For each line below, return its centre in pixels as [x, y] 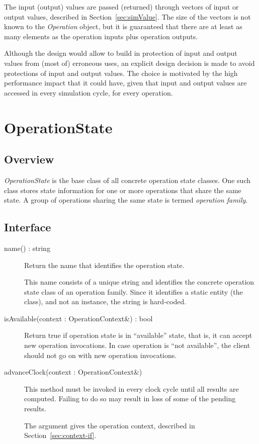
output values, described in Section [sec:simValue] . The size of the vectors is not [127, 16]
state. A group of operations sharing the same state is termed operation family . [126, 200]
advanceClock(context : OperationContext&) [73, 372]
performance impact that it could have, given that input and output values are [125, 83]
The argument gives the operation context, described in [110, 425]
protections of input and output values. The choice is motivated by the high [121, 73]
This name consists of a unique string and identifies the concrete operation [139, 282]
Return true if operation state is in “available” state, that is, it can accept [138, 335]
